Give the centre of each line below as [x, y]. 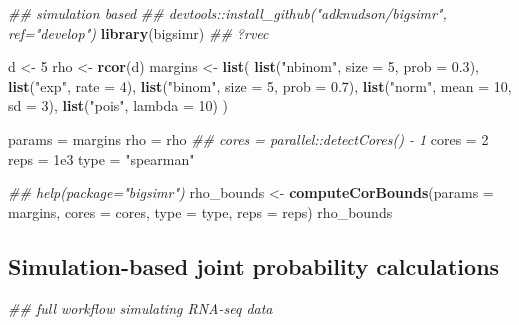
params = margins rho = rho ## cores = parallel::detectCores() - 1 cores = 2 [248, 138]
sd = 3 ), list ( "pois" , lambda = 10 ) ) [118, 105]
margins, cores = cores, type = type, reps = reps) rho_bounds [200, 211]
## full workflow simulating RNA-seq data [140, 307]
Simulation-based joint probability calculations [254, 265]
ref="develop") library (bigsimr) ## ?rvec [138, 32]
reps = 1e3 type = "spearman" [101, 158]
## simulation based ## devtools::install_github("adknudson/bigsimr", [227, 13]
